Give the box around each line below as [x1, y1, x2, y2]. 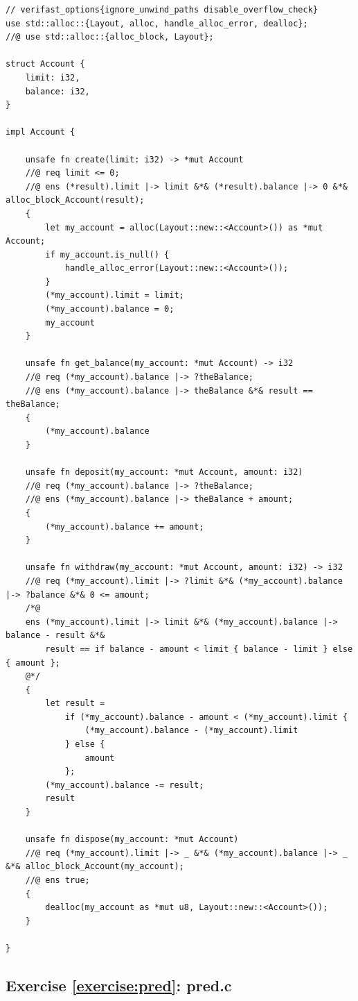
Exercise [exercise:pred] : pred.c [6, 974, 232, 995]
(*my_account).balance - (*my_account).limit [84, 725, 298, 736]
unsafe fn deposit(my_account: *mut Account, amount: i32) [25, 467, 303, 478]
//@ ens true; [25, 875, 90, 885]
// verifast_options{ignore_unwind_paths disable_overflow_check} [6, 5, 319, 15]
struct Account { [6, 59, 85, 69]
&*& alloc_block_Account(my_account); [6, 861, 184, 872]
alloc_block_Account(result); [6, 195, 145, 205]
